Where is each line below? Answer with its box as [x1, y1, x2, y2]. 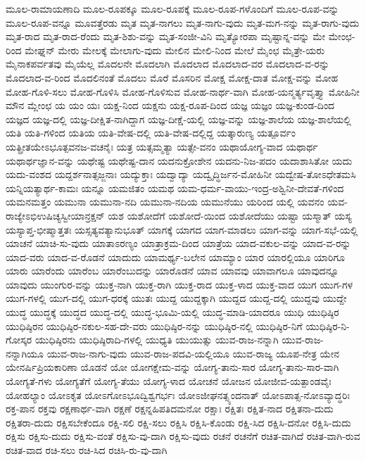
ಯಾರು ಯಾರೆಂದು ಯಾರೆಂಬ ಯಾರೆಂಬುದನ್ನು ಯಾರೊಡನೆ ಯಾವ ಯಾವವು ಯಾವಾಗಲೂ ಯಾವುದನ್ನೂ [6, 263, 339, 278]
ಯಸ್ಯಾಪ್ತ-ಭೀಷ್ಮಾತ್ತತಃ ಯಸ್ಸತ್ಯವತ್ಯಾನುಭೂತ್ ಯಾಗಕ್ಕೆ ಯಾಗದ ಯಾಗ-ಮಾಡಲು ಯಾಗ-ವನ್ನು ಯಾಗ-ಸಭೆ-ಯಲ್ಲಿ [6, 222, 358, 236]
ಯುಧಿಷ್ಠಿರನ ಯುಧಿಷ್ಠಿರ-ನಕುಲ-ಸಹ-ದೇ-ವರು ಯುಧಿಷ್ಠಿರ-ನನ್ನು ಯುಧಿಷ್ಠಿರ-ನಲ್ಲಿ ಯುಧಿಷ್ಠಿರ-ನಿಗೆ [6, 318, 303, 333]
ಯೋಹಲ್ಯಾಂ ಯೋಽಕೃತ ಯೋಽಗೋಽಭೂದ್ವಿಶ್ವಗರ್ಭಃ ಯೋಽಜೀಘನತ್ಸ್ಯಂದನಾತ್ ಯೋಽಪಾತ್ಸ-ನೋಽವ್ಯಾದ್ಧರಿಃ [6, 387, 350, 402]
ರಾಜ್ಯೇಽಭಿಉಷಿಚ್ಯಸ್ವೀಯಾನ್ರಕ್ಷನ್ [6, 208, 105, 222]
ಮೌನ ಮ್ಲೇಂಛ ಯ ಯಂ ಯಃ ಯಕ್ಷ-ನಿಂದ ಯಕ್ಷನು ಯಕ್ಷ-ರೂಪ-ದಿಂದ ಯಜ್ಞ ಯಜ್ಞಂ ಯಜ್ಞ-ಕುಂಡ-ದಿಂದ [6, 98, 335, 113]
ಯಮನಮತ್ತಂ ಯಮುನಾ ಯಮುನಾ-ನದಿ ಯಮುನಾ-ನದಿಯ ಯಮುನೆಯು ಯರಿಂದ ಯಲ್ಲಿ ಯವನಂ [6, 194, 324, 209]
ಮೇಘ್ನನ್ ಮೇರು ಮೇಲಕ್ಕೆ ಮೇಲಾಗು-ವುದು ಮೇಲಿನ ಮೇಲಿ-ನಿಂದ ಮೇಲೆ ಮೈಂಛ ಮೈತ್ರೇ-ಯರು [25, 42, 325, 57]
